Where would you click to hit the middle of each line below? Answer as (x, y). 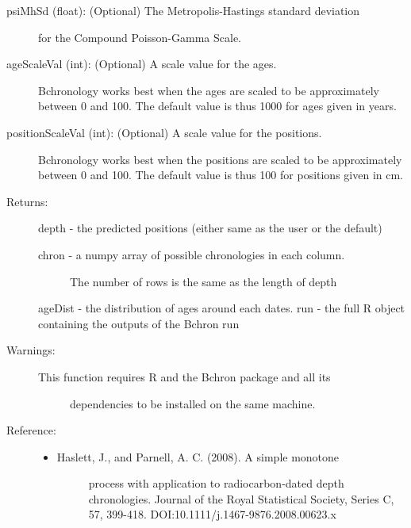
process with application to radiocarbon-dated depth (216, 483)
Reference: (31, 430)
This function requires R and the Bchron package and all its (184, 376)
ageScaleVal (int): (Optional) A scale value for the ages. (142, 64)
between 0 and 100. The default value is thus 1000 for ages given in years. (217, 106)
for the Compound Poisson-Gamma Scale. (140, 37)
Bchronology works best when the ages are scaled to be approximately (209, 90)
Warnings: (31, 350)
